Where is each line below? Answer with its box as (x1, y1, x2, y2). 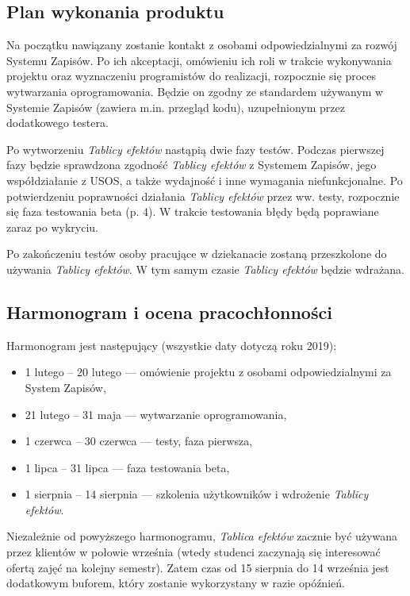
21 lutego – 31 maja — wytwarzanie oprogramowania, (25, 406, 287, 422)
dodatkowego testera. (6, 114, 109, 131)
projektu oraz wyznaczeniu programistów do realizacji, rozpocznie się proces (6, 67, 376, 84)
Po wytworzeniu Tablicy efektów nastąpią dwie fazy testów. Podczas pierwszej (6, 140, 385, 157)
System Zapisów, (25, 379, 106, 395)
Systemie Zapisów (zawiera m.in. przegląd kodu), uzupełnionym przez (6, 98, 345, 115)
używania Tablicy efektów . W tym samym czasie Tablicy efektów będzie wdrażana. (6, 260, 404, 277)
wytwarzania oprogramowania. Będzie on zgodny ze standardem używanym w (6, 83, 384, 99)
